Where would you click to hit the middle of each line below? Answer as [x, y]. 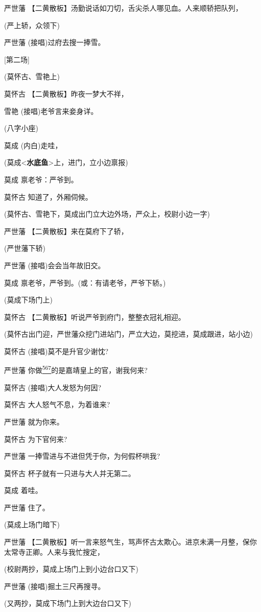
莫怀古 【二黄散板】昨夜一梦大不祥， [66, 93]
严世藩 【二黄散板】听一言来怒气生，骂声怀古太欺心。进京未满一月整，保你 [130, 542]
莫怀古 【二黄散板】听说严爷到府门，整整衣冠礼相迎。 [95, 316]
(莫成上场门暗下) [32, 524]
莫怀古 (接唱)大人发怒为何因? [53, 387]
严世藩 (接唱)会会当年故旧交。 [55, 265]
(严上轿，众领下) [32, 25]
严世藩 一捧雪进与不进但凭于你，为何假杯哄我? [82, 456]
